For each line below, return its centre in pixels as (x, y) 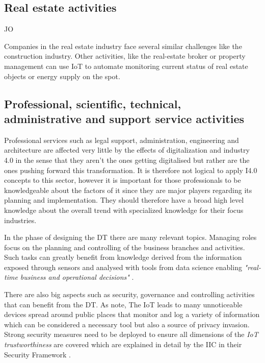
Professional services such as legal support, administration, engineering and (122, 140)
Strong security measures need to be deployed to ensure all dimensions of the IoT (131, 334)
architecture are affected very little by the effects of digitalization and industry (127, 150)
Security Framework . (37, 354)
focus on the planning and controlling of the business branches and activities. (125, 247)
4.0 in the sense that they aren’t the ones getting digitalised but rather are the (127, 160)
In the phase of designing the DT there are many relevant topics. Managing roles (130, 237)
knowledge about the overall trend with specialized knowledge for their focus (124, 210)
